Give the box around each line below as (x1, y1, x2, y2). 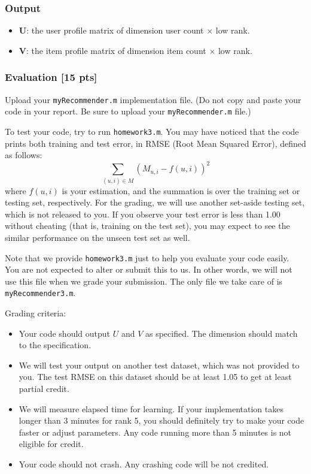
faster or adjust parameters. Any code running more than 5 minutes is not (19, 425, 292, 438)
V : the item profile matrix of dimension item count (19, 44, 206, 56)
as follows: (5, 149, 42, 161)
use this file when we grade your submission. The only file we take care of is (5, 274, 283, 287)
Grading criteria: (5, 307, 66, 319)
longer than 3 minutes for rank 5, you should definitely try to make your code (19, 414, 304, 427)
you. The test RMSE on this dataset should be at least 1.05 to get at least (19, 370, 292, 383)
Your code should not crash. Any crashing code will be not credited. (19, 458, 269, 470)
